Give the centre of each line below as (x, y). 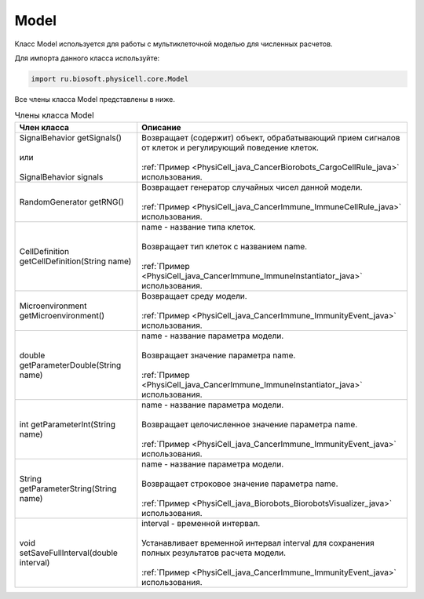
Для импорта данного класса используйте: (87, 58)
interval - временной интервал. (201, 523)
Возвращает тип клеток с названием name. (225, 246)
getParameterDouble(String (70, 365)
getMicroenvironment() (62, 315)
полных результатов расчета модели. (214, 553)
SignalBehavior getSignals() (70, 137)
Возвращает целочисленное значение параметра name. (250, 424)
